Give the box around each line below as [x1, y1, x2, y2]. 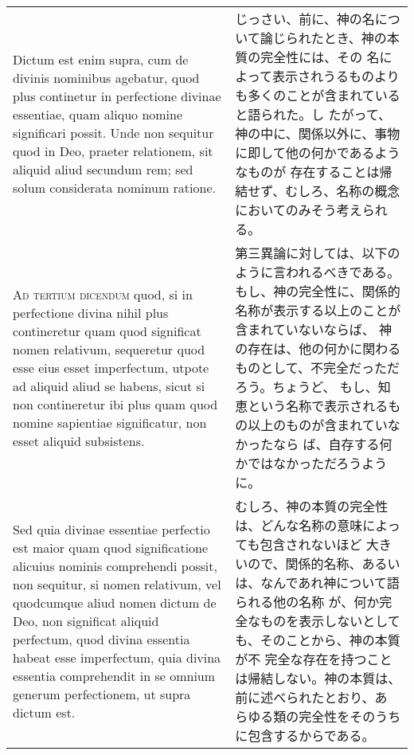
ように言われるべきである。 [235, 263, 400, 281]
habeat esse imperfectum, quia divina [13, 647, 221, 667]
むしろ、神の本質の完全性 [235, 497, 389, 515]
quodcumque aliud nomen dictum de [13, 593, 217, 612]
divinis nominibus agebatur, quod [13, 68, 200, 87]
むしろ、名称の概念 [285, 182, 400, 200]
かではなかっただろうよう [235, 454, 388, 472]
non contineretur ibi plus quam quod [13, 394, 218, 413]
